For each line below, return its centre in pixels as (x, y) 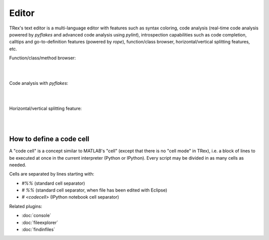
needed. (18, 165)
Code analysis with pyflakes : (39, 83)
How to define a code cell (49, 139)
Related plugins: (26, 206)
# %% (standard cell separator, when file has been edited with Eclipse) (94, 190)
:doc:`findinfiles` (38, 230)
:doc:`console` (37, 216)
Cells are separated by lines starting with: (52, 174)
